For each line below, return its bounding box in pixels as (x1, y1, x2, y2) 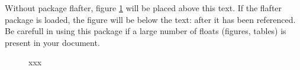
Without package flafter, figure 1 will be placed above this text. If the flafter (5, 2, 282, 14)
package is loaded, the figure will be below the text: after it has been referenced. (5, 13, 296, 25)
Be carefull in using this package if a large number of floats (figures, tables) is (5, 25, 286, 37)
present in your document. (5, 36, 100, 48)
